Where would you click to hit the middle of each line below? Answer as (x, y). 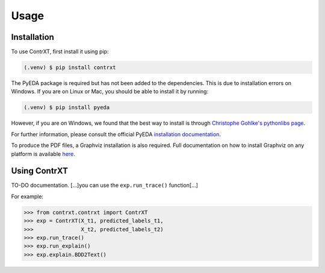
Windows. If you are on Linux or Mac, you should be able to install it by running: (110, 92)
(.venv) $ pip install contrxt (70, 67)
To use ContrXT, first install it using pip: (60, 52)
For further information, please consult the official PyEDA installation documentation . (116, 134)
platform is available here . (43, 154)
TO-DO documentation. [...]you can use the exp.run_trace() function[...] (105, 185)
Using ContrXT (40, 171)
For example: (27, 196)
